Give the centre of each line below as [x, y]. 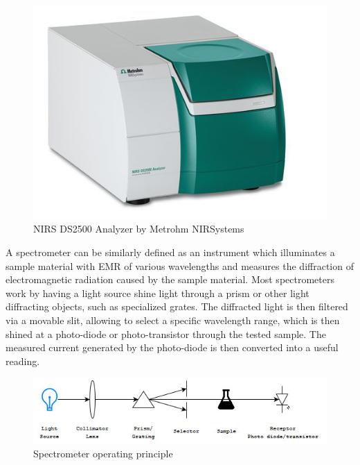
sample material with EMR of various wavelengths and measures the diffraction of [180, 265]
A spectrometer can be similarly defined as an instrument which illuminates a [170, 252]
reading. [23, 361]
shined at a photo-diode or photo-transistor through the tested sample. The [166, 333]
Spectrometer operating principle [103, 453]
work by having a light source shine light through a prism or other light [157, 293]
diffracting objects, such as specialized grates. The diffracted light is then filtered [177, 306]
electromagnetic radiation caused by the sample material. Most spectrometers [170, 279]
